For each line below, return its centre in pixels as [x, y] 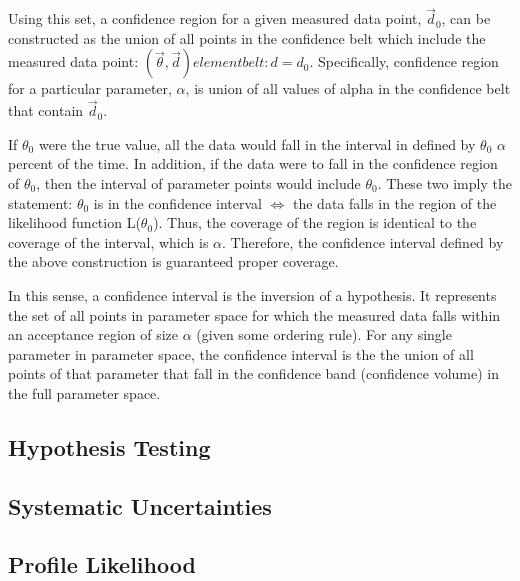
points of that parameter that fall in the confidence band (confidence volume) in [253, 373]
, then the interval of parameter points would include [198, 183]
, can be [466, 18]
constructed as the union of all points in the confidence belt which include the [247, 37]
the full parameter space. [84, 392]
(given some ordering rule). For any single [324, 334]
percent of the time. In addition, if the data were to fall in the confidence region [253, 163]
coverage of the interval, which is [108, 241]
